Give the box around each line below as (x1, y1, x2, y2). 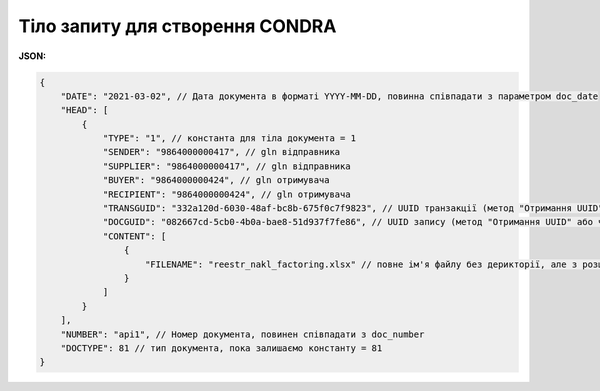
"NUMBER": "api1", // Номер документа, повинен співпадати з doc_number (60, 328, 425, 340)
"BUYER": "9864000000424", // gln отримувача (102, 175, 330, 186)
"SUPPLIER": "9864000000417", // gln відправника (102, 160, 351, 172)
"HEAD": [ (60, 105, 109, 116)
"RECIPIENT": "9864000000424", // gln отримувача (102, 188, 351, 200)
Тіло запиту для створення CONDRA (18, 15, 337, 37)
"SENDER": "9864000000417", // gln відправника (102, 146, 341, 158)
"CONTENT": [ (102, 230, 167, 242)
